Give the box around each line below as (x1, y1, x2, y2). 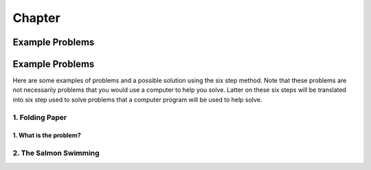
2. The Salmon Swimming (12, 148, 100, 158)
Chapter (12, 10, 61, 25)
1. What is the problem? (12, 131, 82, 140)
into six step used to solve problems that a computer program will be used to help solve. (12, 95, 262, 104)
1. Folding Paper (12, 112, 67, 122)
